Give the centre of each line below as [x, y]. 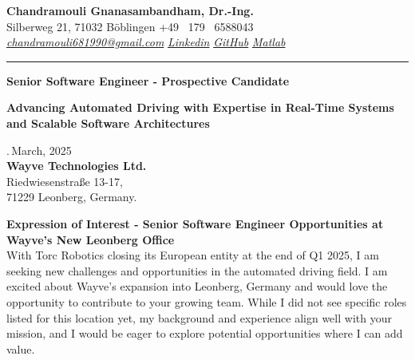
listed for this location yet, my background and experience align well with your [199, 317]
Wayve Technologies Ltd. [77, 166]
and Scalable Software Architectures [108, 123]
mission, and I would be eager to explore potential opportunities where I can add [205, 333]
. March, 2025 [39, 150]
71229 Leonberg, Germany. [72, 197]
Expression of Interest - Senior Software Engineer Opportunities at [195, 223]
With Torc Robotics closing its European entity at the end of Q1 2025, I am [193, 255]
